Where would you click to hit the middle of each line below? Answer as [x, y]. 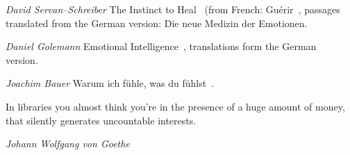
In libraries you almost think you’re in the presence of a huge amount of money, [175, 106]
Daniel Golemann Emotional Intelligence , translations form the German [161, 46]
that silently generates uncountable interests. [101, 120]
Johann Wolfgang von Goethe [68, 144]
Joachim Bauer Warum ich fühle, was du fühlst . [110, 83]
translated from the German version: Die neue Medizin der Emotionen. [157, 23]
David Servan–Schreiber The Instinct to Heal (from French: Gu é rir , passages [173, 9]
